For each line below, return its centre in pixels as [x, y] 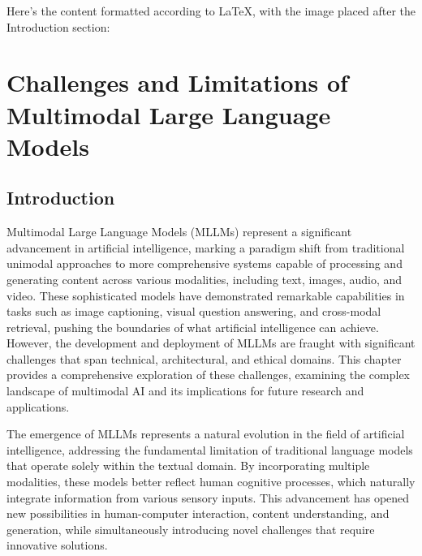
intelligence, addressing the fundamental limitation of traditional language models [210, 449]
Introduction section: [58, 26]
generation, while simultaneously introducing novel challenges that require [191, 529]
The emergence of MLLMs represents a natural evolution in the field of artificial [206, 434]
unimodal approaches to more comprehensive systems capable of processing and [205, 263]
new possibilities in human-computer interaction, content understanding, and [198, 513]
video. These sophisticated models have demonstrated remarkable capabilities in [206, 295]
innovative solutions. [57, 545]
